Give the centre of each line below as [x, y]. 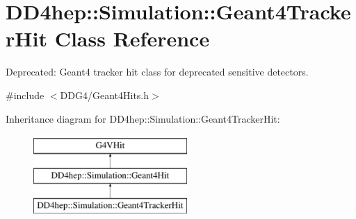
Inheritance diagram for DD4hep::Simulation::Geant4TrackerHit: [143, 118]
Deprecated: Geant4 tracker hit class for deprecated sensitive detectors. [157, 72]
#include [25, 95]
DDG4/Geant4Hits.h [105, 95]
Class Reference [132, 38]
